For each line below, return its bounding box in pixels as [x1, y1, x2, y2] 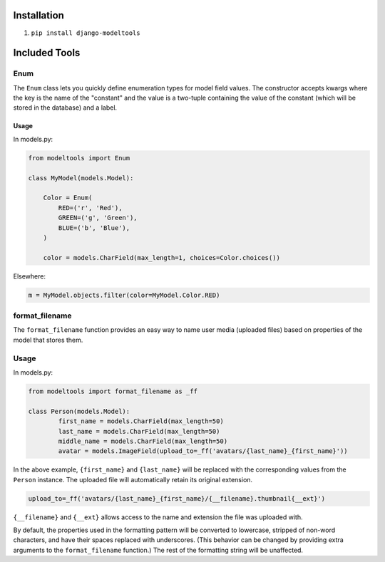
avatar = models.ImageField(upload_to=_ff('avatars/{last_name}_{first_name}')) [58, 447, 349, 455]
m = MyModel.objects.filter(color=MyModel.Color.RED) [28, 291, 220, 299]
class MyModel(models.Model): [28, 174, 134, 182]
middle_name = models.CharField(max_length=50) [58, 437, 228, 445]
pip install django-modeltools [31, 28, 140, 37]
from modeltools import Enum [28, 154, 130, 162]
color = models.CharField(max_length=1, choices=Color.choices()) [43, 254, 281, 261]
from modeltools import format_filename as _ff [28, 387, 197, 395]
